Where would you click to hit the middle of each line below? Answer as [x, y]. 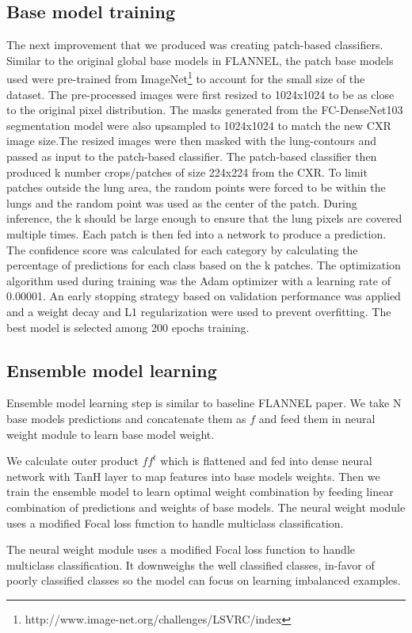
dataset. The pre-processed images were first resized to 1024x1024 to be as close [200, 94]
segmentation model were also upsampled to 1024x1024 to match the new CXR [199, 125]
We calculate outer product [72, 461]
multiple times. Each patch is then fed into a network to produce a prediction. [196, 233]
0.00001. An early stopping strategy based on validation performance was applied [204, 296]
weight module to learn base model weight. [111, 434]
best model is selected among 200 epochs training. [128, 327]
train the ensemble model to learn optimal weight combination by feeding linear [200, 492]
